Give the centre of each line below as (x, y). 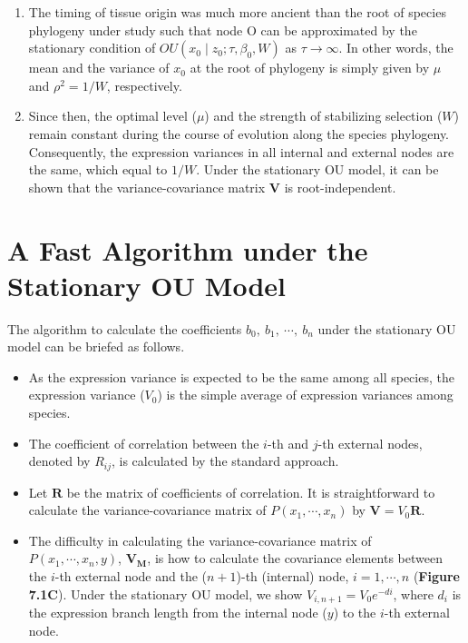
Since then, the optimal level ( (112, 116)
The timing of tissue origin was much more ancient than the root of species (237, 12)
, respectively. (144, 85)
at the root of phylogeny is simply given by (310, 68)
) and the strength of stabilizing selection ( (323, 116)
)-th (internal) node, (292, 576)
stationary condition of (92, 48)
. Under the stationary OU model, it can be (317, 169)
